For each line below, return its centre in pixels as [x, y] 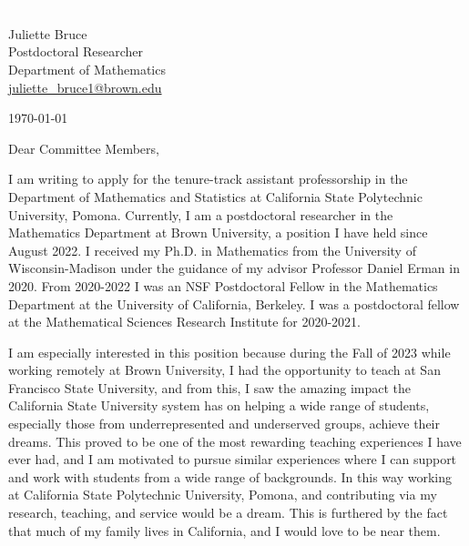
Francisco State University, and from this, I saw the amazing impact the [209, 387]
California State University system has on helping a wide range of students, [219, 405]
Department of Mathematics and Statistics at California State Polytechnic [215, 196]
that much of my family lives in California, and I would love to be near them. [224, 530]
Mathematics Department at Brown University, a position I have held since [218, 233]
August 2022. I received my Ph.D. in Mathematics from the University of [212, 250]
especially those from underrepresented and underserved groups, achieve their [224, 424]
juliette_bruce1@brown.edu [85, 87]
